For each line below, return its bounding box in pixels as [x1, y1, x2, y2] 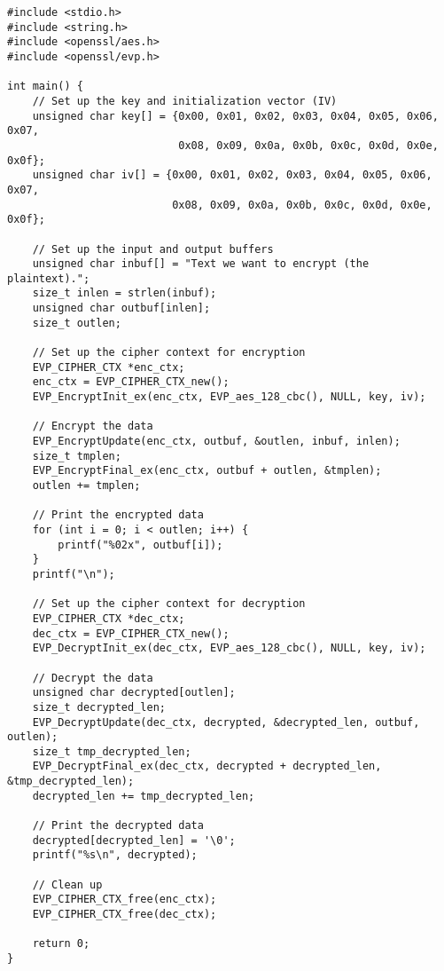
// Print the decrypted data [32, 819, 204, 833]
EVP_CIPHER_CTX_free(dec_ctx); [32, 908, 217, 921]
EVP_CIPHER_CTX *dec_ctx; [32, 612, 185, 625]
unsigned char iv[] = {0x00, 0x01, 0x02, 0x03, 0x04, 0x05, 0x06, [32, 169, 432, 182]
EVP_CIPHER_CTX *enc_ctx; [32, 360, 185, 374]
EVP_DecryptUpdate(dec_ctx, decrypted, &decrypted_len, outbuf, [32, 715, 420, 729]
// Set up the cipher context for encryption [32, 346, 306, 359]
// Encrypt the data [32, 420, 153, 433]
